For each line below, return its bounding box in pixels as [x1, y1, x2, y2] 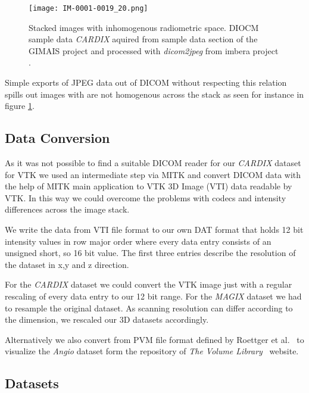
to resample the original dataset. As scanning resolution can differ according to [5, 301, 293, 314]
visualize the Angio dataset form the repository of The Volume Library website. [5, 345, 299, 357]
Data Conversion [5, 129, 110, 147]
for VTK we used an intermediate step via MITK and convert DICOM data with [5, 168, 301, 180]
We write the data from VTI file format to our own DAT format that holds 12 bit [5, 223, 304, 235]
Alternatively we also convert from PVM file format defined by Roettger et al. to [5, 333, 304, 345]
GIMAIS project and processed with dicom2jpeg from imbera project [29, 44, 279, 57]
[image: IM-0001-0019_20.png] [29, 4, 148, 13]
